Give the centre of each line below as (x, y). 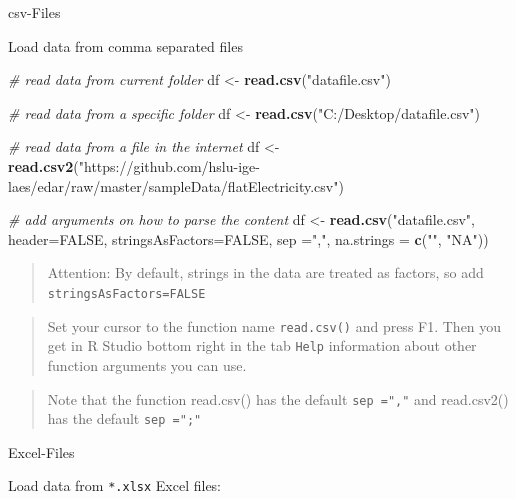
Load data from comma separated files (125, 45)
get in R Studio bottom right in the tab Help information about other (262, 345)
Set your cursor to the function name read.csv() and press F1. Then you (274, 325)
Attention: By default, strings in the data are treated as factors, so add (265, 272)
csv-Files (34, 12)
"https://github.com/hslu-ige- (169, 165)
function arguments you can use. (147, 364)
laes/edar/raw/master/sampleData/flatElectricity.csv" (173, 185)
